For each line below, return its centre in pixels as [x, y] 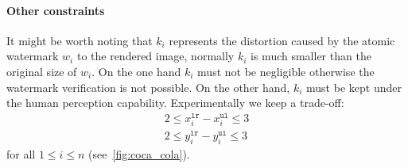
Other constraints [56, 10]
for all [21, 153]
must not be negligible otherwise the [286, 71]
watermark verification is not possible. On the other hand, [148, 87]
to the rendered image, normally [155, 56]
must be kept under [354, 87]
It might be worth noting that [80, 40]
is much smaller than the [311, 56]
